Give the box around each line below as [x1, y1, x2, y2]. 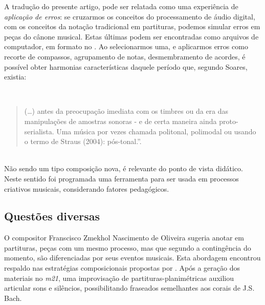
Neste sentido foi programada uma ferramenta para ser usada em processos [4, 173, 239, 184]
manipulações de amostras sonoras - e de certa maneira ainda [24, 115, 217, 126]
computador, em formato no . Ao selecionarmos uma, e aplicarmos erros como [4, 41, 248, 52]
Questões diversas [4, 208, 100, 224]
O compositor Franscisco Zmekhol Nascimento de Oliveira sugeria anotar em [4, 232, 244, 243]
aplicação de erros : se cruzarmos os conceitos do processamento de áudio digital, [4, 11, 255, 22]
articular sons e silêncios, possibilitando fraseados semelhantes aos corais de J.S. [4, 282, 255, 293]
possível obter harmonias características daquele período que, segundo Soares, [4, 61, 248, 72]
